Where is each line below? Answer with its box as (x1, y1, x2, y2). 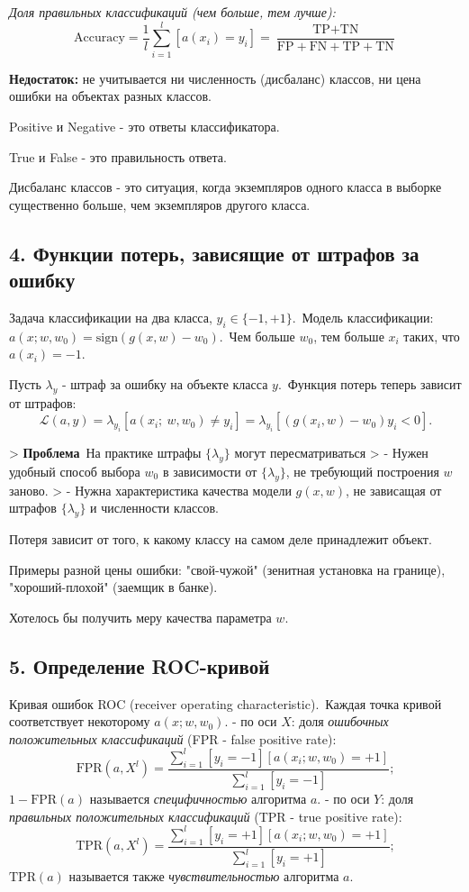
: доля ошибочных (291, 712, 389, 731)
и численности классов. (90, 498, 219, 517)
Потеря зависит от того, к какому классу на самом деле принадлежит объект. (9, 529, 432, 548)
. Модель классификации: (292, 307, 434, 326)
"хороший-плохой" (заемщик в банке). (9, 578, 218, 596)
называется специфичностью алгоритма (89, 789, 307, 808)
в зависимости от (162, 461, 257, 480)
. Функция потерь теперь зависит (277, 374, 462, 393)
